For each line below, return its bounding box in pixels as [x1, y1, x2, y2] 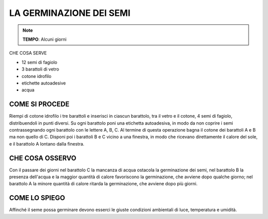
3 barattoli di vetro [21, 66, 60, 72]
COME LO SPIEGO [9, 194, 66, 202]
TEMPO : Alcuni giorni [22, 36, 67, 42]
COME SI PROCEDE [9, 100, 69, 109]
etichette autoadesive [21, 80, 66, 86]
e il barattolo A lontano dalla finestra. [9, 141, 84, 146]
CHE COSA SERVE [9, 50, 47, 56]
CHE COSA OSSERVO [9, 154, 76, 162]
